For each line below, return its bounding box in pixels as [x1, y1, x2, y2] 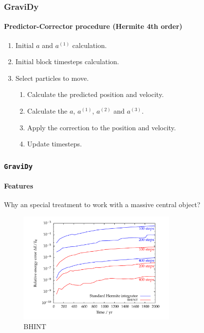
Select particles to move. [15, 72, 89, 83]
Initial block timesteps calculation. [15, 56, 119, 67]
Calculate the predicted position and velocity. [27, 89, 164, 99]
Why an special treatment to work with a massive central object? [4, 199, 201, 209]
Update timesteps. [27, 139, 82, 149]
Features [4, 180, 33, 190]
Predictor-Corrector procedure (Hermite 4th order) [4, 21, 182, 31]
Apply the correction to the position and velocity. [27, 122, 176, 132]
